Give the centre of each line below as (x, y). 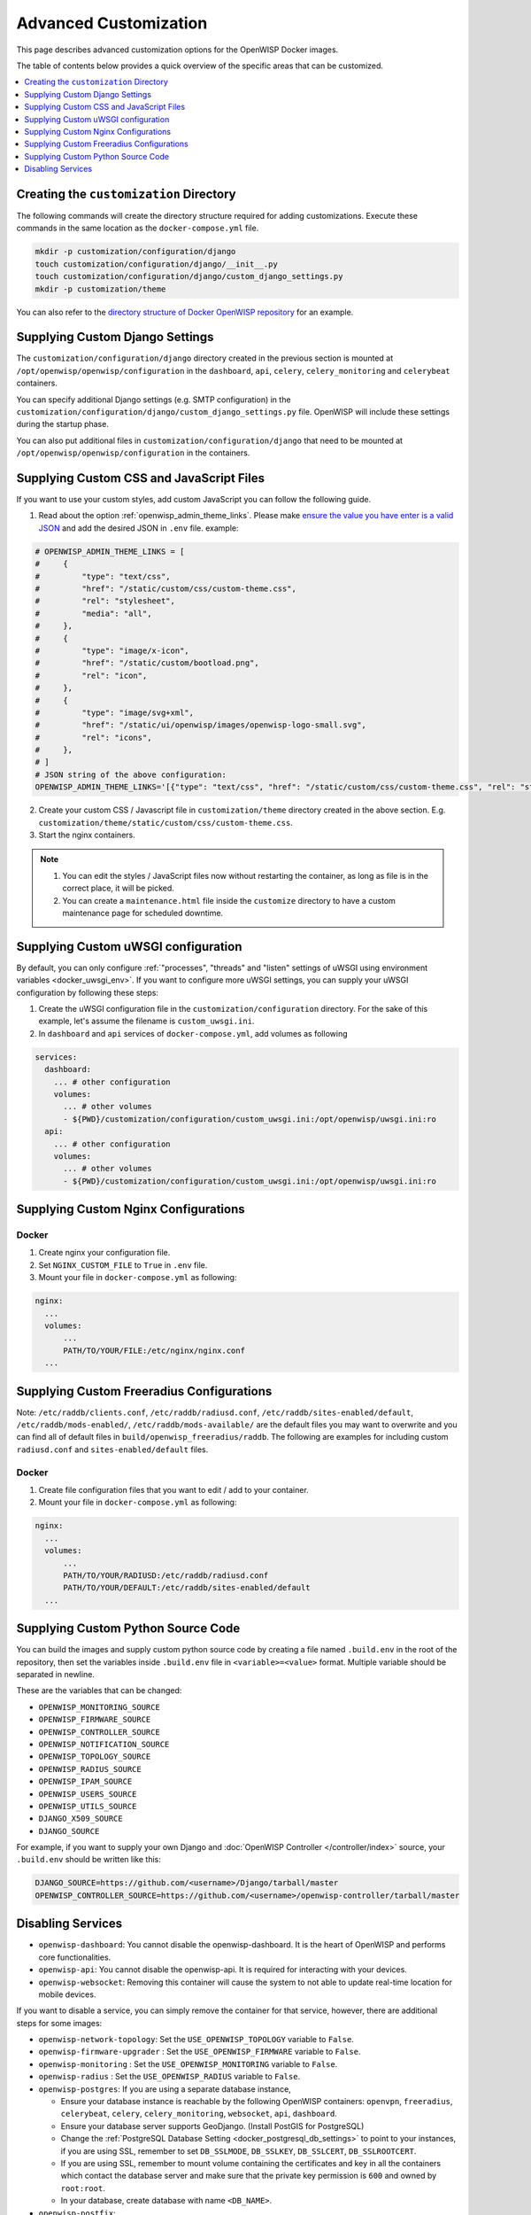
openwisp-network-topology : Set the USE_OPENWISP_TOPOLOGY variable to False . (196, 2040)
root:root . (83, 2188)
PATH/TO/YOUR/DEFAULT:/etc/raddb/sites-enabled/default (187, 1588)
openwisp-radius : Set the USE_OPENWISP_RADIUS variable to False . (169, 2077)
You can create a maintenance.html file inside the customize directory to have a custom (229, 900)
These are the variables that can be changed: (99, 1690)
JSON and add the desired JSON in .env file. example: (139, 528)
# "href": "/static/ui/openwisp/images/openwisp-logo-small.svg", (201, 725)
